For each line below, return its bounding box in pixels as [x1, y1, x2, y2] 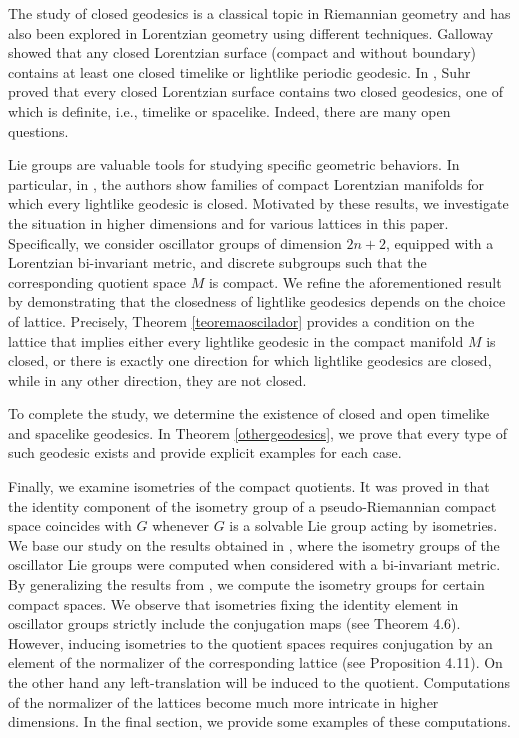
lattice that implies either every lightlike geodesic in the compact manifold [8, 330, 464, 351]
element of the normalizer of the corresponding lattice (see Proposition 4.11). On [8, 652, 503, 673]
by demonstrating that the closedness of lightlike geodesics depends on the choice [8, 291, 506, 312]
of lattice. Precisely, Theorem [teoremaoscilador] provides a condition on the [8, 310, 475, 331]
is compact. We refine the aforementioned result [208, 271, 502, 292]
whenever [152, 515, 209, 536]
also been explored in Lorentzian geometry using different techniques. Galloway [8, 22, 494, 43]
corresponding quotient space [8, 271, 186, 292]
